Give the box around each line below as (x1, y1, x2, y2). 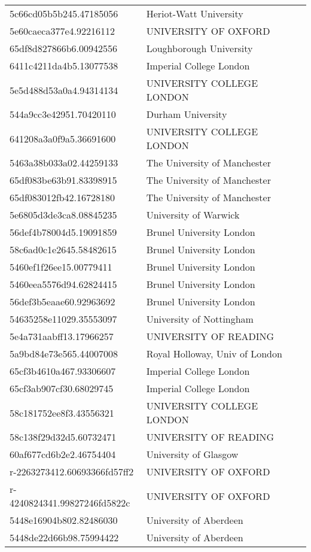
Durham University (146, 107, 227, 121)
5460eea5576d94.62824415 (10, 277, 117, 291)
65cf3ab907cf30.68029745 (10, 381, 114, 395)
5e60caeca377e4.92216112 (10, 24, 115, 38)
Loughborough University (146, 41, 253, 55)
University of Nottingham (146, 312, 254, 326)
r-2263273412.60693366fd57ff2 (10, 465, 134, 478)
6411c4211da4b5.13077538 (10, 59, 118, 72)
